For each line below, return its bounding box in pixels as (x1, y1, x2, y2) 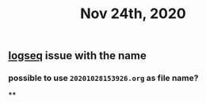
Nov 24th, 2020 (80, 5, 186, 23)
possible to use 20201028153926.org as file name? (8, 72, 199, 83)
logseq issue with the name (8, 49, 147, 63)
